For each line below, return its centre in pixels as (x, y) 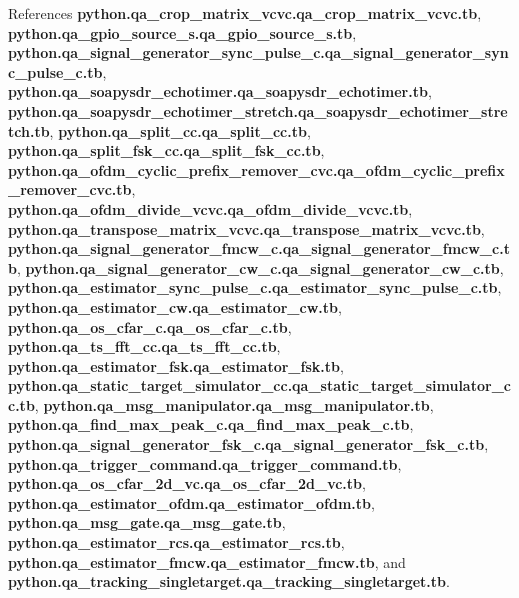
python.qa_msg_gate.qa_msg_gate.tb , (147, 522)
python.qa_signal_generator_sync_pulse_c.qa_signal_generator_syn (258, 52)
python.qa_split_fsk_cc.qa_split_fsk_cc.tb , (166, 150)
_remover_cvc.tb (70, 189)
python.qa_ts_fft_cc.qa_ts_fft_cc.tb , (144, 346)
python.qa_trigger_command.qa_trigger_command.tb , (205, 463)
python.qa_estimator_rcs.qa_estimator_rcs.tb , (176, 542)
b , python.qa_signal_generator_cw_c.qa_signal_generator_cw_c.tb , (256, 267)
